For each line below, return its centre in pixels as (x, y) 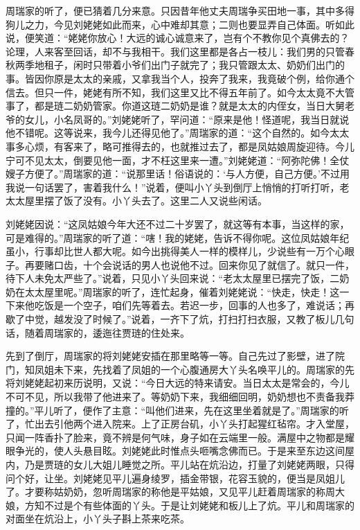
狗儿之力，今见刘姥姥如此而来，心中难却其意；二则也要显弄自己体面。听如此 (180, 24)
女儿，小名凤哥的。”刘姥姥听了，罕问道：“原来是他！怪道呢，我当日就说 (187, 119)
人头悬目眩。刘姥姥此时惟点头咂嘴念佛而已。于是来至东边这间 (204, 451)
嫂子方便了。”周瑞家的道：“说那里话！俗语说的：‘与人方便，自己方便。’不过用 (178, 174)
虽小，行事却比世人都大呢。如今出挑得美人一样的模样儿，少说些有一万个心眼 (180, 251)
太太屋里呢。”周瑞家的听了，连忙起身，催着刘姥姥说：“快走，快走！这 (182, 291)
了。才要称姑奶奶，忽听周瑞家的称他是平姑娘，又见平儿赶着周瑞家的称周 (170, 492)
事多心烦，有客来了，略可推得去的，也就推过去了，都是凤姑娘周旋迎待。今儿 (180, 146)
